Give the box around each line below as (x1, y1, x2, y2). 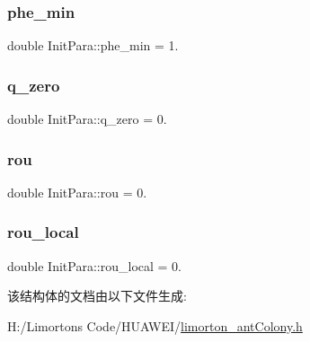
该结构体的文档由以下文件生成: (7, 286, 187, 305)
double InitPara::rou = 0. (7, 182, 147, 201)
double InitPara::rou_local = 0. (7, 256, 182, 275)
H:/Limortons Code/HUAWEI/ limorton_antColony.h (7, 316, 303, 335)
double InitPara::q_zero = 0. (7, 110, 167, 128)
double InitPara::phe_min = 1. (7, 36, 179, 55)
